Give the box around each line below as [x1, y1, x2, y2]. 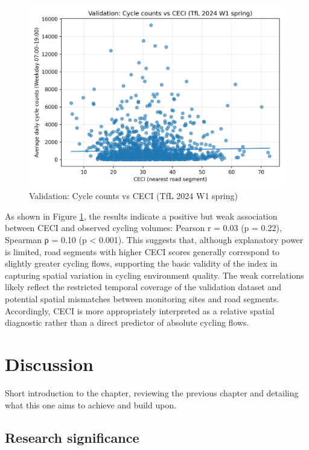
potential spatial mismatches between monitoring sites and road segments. [5, 293, 279, 305]
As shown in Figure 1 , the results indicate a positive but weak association [5, 209, 278, 222]
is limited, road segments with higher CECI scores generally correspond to [5, 245, 280, 258]
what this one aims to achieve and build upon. [5, 398, 177, 411]
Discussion [5, 351, 94, 376]
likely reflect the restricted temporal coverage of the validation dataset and [5, 280, 282, 293]
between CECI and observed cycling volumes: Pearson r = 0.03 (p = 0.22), [5, 221, 282, 234]
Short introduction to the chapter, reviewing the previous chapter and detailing [5, 386, 299, 399]
